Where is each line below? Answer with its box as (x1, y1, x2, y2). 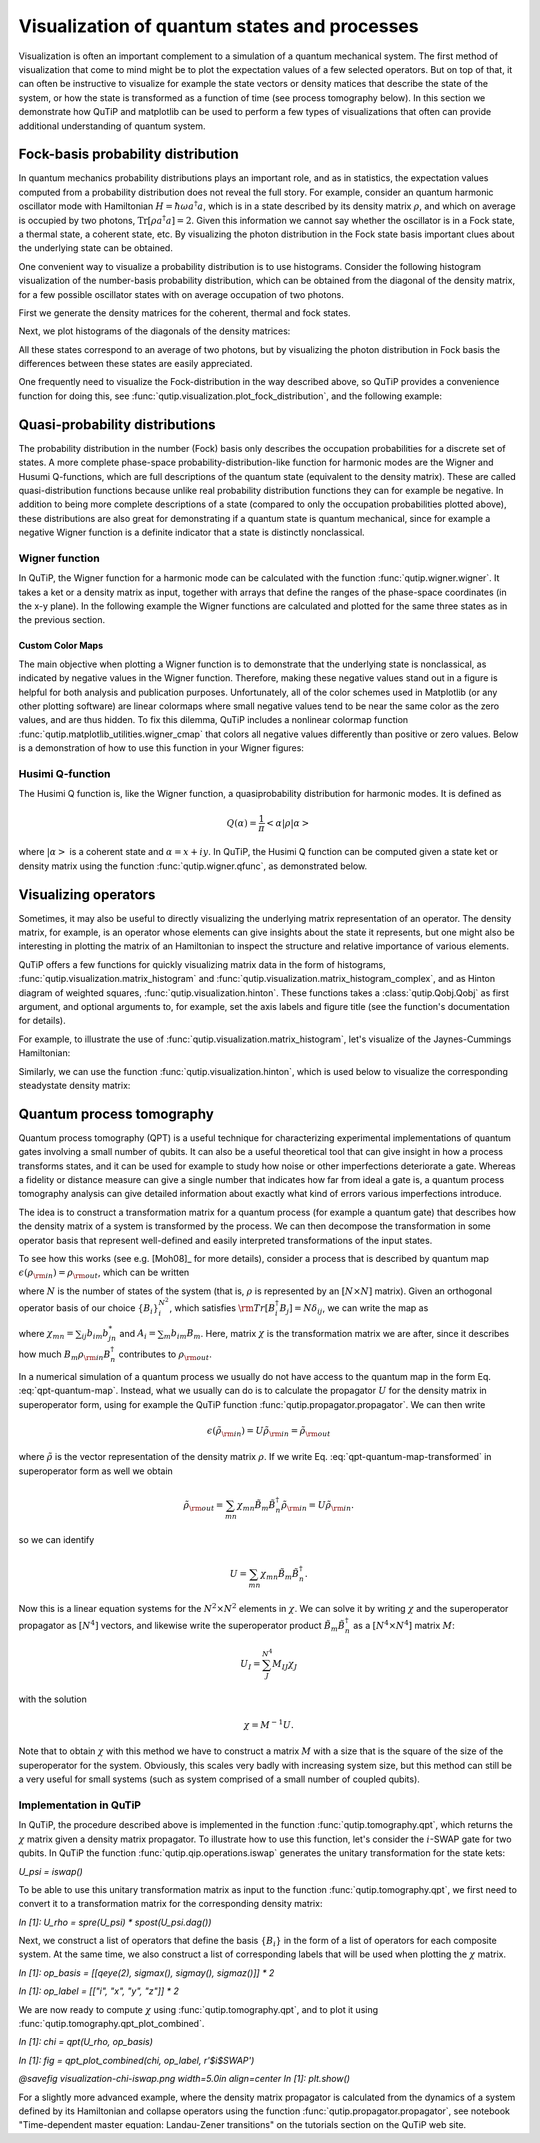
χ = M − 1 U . (243, 1718, 294, 1731)
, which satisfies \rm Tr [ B (169, 1301, 276, 1314)
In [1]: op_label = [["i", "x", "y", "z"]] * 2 (18, 1985, 179, 1997)
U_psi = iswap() (18, 1865, 84, 1877)
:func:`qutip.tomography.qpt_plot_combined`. (18, 2018, 205, 2030)
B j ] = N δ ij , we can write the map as (279, 1301, 429, 1316)
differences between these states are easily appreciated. (18, 358, 253, 370)
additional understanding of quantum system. (18, 120, 206, 132)
